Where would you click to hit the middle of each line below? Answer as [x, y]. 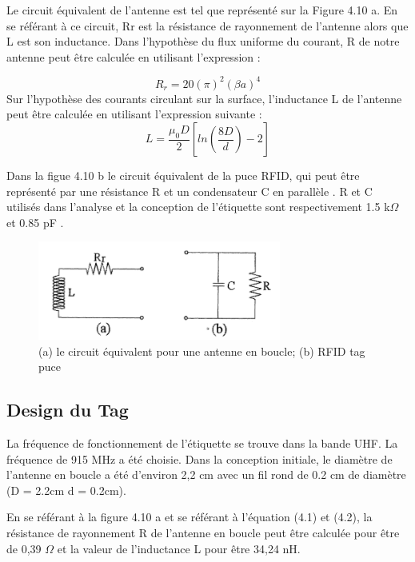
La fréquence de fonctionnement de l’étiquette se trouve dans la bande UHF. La [202, 443]
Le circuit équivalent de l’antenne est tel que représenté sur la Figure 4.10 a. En [202, 10]
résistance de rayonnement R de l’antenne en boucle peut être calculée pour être [203, 532]
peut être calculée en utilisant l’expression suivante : [134, 114]
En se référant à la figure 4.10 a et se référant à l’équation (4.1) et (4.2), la [190, 517]
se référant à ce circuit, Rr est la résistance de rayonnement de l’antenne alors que [207, 25]
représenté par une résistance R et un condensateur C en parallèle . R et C [190, 191]
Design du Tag [68, 410]
